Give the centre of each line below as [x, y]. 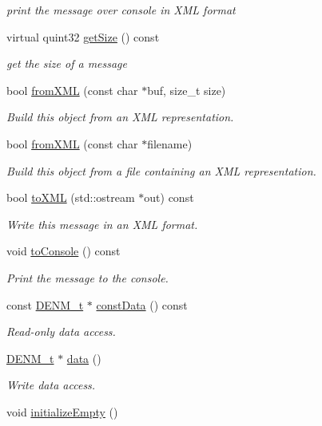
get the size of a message [67, 63]
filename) [170, 143]
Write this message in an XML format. [102, 224]
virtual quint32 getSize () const [83, 36]
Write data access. [51, 385]
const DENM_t [45, 304]
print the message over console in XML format [121, 10]
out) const [169, 197]
